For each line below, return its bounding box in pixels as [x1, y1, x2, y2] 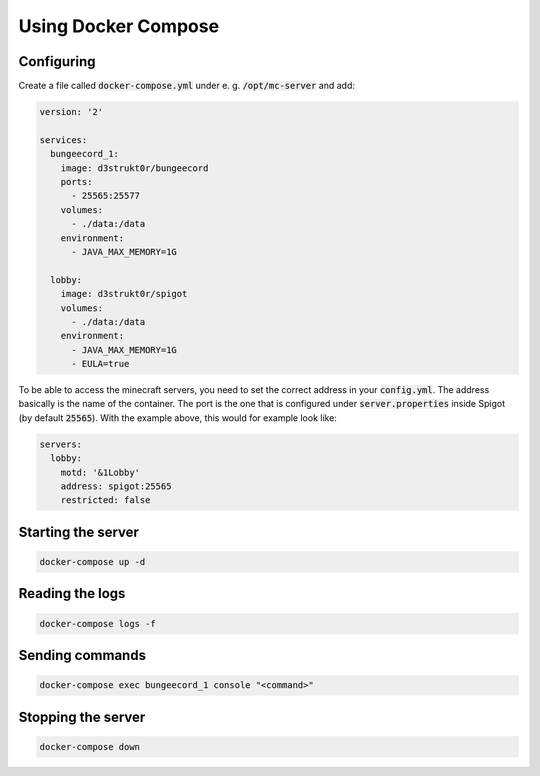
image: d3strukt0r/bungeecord [60, 162, 209, 174]
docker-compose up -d [39, 556, 146, 567]
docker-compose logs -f [39, 618, 157, 629]
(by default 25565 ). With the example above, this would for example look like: [18, 411, 337, 424]
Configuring [18, 53, 96, 70]
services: [39, 134, 88, 145]
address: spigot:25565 [60, 481, 172, 492]
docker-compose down [39, 741, 140, 752]
